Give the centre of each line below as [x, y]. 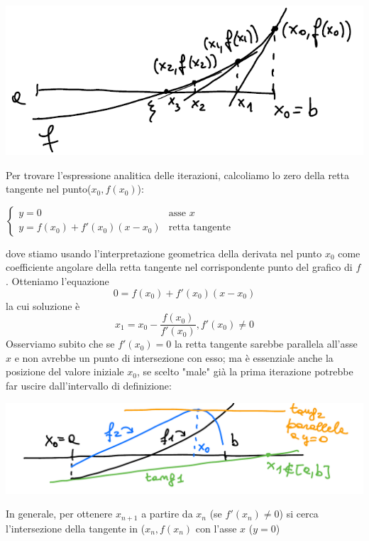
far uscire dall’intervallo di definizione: [89, 386]
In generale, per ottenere [59, 514]
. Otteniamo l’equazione [57, 281]
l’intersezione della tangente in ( [76, 528]
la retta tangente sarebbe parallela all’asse [266, 344]
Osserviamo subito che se [60, 344]
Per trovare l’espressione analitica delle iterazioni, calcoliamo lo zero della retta [178, 175]
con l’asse [216, 528]
